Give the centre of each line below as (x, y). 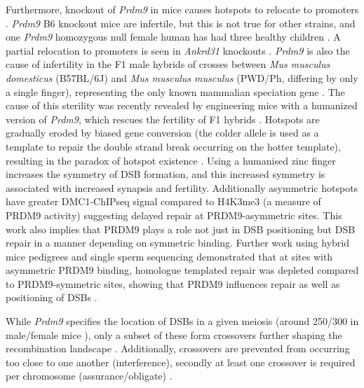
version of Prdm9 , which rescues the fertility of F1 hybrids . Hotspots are (163, 119)
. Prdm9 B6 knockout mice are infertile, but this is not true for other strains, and (181, 23)
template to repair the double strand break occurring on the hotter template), (173, 146)
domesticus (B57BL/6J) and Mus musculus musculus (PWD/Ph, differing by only (182, 77)
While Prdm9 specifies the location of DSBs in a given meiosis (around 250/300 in (182, 321)
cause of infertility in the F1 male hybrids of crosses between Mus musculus (168, 64)
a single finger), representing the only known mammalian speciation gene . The (175, 91)
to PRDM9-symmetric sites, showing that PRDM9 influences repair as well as (173, 283)
